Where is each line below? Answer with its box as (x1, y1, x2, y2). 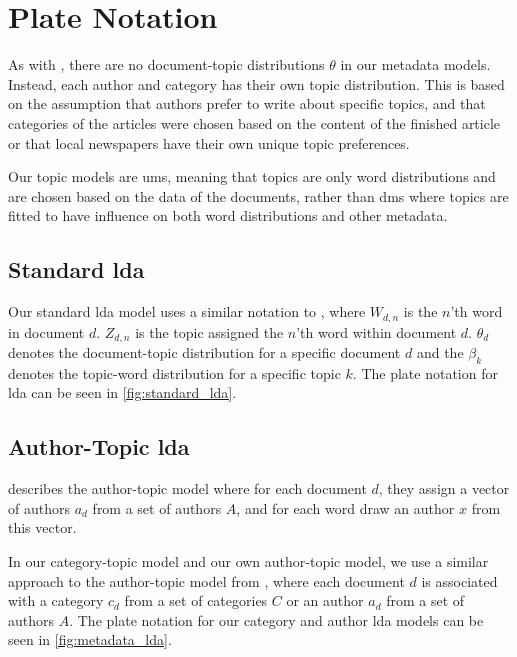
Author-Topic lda (8, 431, 190, 462)
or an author (286, 590, 364, 611)
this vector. (8, 517, 77, 538)
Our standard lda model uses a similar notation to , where (8, 301, 366, 322)
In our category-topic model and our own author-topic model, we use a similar (8, 550, 489, 571)
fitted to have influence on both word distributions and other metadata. (8, 205, 448, 226)
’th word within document (296, 321, 457, 342)
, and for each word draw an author (236, 497, 455, 518)
